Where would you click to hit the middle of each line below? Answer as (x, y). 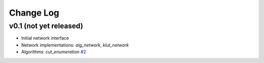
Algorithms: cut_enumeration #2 (54, 52)
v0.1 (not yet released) (46, 26)
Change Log (34, 13)
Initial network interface (45, 38)
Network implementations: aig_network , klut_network (75, 45)
